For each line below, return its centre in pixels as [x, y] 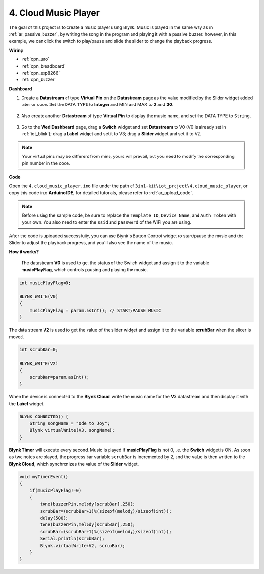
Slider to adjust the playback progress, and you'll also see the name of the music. [91, 242]
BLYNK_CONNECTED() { [44, 417]
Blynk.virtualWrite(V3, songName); [72, 430]
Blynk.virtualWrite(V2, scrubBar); [83, 545]
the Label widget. [27, 404]
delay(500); [54, 518]
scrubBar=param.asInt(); [59, 377]
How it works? [24, 252]
